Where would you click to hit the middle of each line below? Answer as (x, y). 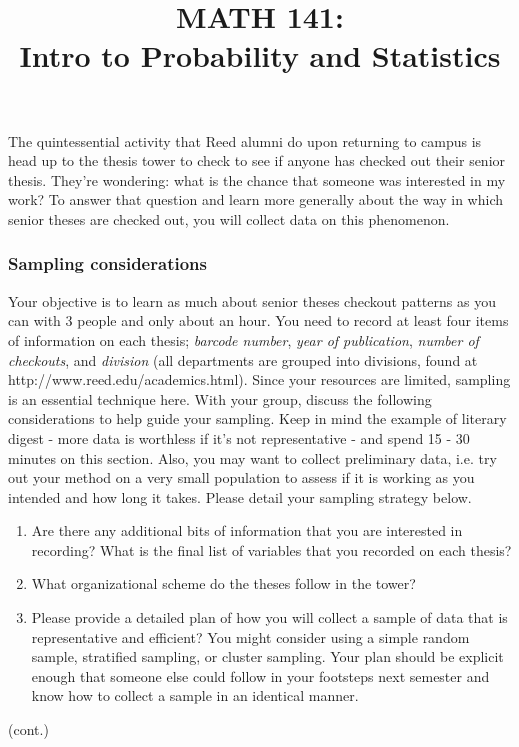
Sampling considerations (107, 263)
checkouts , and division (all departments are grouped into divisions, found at (243, 359)
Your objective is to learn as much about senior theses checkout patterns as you (252, 300)
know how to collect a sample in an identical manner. (195, 695)
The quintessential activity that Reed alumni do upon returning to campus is (245, 140)
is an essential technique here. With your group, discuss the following (220, 398)
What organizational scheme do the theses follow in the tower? (223, 583)
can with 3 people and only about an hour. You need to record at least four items (258, 320)
